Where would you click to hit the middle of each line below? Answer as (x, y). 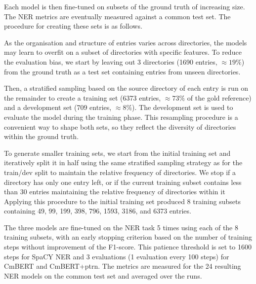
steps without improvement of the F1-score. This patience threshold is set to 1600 (128, 247)
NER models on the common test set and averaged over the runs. (103, 275)
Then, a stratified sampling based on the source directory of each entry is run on (126, 88)
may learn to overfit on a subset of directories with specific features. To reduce (123, 52)
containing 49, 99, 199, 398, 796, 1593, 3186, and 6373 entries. (98, 211)
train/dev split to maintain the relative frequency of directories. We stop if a (120, 172)
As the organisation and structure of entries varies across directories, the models (126, 42)
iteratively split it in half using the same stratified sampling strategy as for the (123, 162)
